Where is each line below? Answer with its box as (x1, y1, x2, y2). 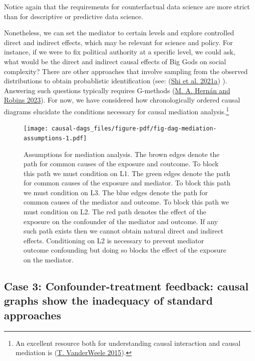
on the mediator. (24, 255, 74, 265)
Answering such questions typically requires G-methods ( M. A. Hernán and (4, 85, 230, 95)
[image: (24, 125, 49, 132)
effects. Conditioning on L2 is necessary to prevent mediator (24, 235, 204, 245)
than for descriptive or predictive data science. (4, 11, 143, 21)
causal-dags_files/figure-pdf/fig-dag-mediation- (51, 125, 217, 132)
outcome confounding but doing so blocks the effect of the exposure (24, 245, 227, 255)
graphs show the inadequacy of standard (4, 293, 213, 308)
